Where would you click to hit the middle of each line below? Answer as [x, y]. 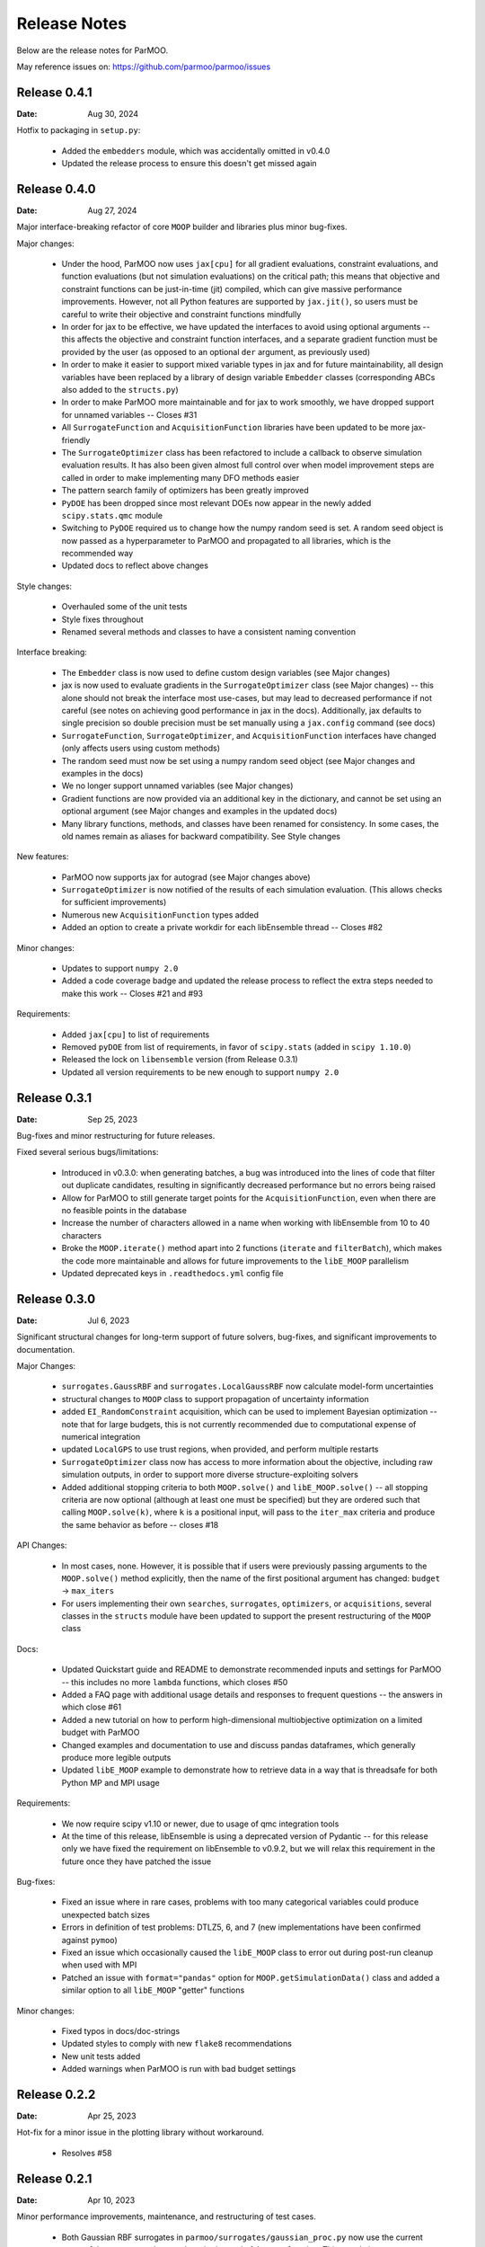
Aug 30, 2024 [113, 113]
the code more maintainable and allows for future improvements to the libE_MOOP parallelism [235, 1261]
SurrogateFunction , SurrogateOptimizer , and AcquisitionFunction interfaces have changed [249, 735]
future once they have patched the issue [136, 1861]
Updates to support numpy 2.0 [120, 968]
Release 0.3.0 [56, 1299]
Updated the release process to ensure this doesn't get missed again [190, 164]
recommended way [97, 554]
